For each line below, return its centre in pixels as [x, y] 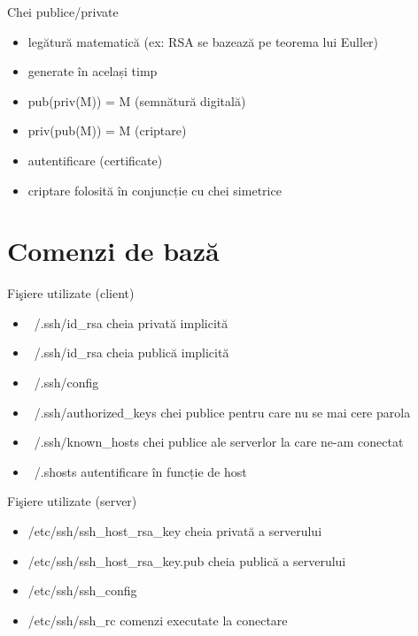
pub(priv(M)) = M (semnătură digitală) [137, 100]
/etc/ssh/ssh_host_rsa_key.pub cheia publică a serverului [187, 560]
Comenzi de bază [113, 251]
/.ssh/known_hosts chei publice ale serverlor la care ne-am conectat [219, 442]
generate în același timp [93, 71]
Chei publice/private [63, 11]
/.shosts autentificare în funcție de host [140, 471]
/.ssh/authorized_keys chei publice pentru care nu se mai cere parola [222, 412]
